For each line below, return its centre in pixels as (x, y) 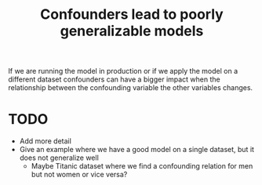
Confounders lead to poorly (132, 15)
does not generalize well (59, 158)
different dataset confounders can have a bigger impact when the (115, 79)
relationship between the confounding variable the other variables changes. (131, 88)
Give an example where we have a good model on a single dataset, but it (137, 150)
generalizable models (132, 31)
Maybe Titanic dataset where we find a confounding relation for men (142, 166)
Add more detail (45, 141)
